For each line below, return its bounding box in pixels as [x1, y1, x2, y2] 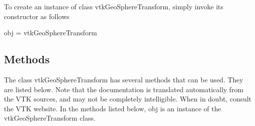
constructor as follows [4, 11, 70, 21]
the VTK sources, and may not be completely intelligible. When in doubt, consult [4, 94, 252, 104]
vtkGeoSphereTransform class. [4, 113, 96, 123]
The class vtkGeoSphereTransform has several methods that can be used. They [4, 74, 243, 84]
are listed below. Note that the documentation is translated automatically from [4, 84, 244, 94]
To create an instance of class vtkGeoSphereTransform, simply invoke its [4, 1, 223, 11]
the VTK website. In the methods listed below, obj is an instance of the [4, 103, 221, 113]
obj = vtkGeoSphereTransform [4, 27, 97, 38]
